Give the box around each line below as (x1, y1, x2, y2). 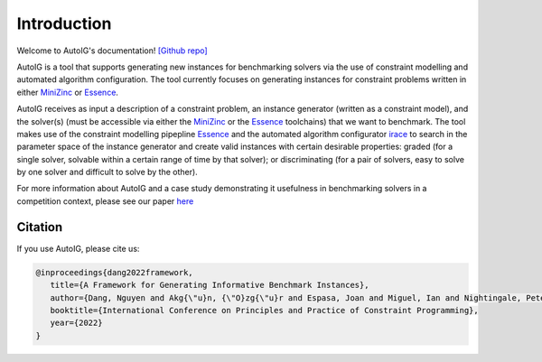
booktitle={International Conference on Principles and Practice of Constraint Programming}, (50, 305, 479, 315)
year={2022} (50, 318, 103, 329)
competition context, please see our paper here (16, 195, 194, 207)
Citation (16, 219, 63, 235)
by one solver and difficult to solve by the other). (16, 167, 198, 178)
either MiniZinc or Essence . (16, 87, 119, 97)
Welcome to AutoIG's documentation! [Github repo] (16, 45, 208, 56)
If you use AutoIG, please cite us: (16, 243, 140, 254)
